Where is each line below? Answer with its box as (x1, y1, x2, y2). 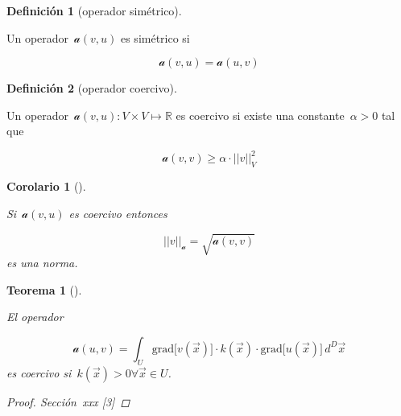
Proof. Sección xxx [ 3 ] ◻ (6, 393, 130, 410)
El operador (6, 308, 64, 325)
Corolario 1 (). (6, 178, 86, 195)
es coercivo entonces (68, 204, 167, 221)
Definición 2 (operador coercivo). (6, 80, 177, 97)
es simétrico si (120, 29, 190, 46)
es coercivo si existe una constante (176, 106, 345, 123)
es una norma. (6, 254, 78, 270)
